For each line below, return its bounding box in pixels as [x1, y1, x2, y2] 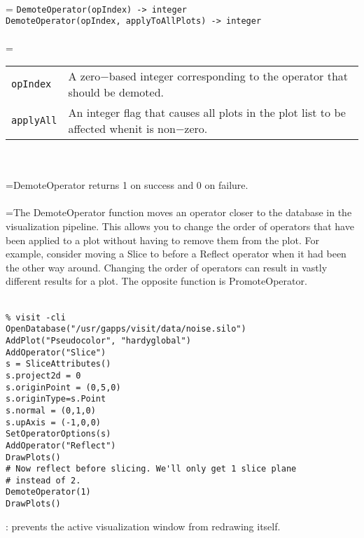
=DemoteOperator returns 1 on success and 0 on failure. [6, 178, 248, 192]
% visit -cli [6, 312, 66, 323]
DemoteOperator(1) [6, 487, 91, 497]
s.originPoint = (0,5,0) [6, 382, 121, 392]
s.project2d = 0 [6, 370, 81, 381]
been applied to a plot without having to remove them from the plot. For [6, 232, 319, 247]
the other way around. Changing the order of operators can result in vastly [6, 260, 328, 274]
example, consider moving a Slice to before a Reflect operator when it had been [6, 246, 346, 261]
